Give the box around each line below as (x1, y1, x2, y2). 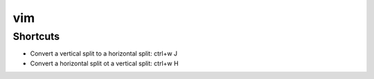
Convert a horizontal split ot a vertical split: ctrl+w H (30, 59, 179, 67)
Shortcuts (12, 30, 60, 43)
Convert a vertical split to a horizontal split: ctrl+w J (30, 49, 178, 58)
